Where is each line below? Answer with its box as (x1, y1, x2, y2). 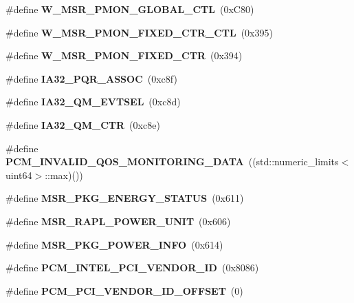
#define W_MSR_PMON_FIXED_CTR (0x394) (5, 48, 243, 63)
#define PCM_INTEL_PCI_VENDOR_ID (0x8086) (5, 260, 259, 275)
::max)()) (45, 167, 83, 182)
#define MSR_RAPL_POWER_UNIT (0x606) (5, 213, 231, 228)
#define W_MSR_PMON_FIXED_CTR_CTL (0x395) (5, 25, 273, 39)
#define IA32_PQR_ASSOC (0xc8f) (5, 71, 177, 85)
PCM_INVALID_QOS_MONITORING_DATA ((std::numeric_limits (5, 154, 339, 169)
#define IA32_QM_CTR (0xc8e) (5, 117, 160, 132)
